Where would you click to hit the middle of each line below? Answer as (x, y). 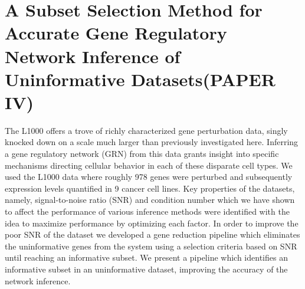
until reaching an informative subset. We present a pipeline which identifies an (146, 257)
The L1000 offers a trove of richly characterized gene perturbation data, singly (146, 130)
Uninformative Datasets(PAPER (140, 79)
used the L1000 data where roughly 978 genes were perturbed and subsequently (149, 177)
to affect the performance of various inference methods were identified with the (147, 211)
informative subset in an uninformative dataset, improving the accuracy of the (146, 269)
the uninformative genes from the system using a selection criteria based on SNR (151, 246)
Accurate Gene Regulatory (116, 33)
